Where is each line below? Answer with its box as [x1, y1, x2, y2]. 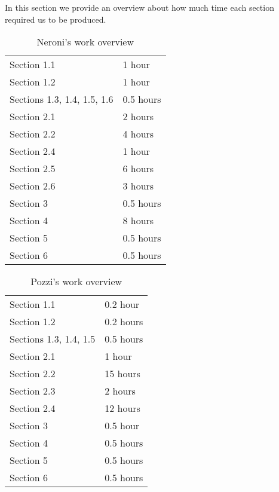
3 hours [122, 179, 154, 193]
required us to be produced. [5, 13, 106, 25]
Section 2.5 [10, 161, 56, 176]
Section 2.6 [10, 179, 56, 193]
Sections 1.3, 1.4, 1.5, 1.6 [10, 92, 114, 106]
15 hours [105, 366, 140, 381]
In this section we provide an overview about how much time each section [5, 1, 274, 13]
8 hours [122, 213, 154, 228]
